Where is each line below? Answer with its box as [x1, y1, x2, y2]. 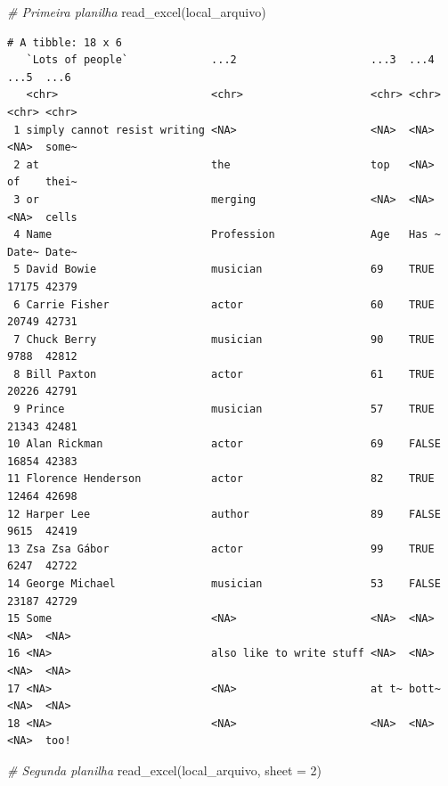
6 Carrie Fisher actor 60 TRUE [13, 298, 435, 311]
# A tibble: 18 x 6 [7, 36, 122, 49]
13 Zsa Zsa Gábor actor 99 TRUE [7, 542, 435, 555]
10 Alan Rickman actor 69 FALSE [7, 438, 441, 451]
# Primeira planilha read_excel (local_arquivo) [7, 3, 266, 20]
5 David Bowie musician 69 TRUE [13, 263, 435, 276]
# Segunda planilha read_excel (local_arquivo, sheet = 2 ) [7, 760, 322, 779]
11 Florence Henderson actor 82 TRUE [7, 472, 435, 486]
